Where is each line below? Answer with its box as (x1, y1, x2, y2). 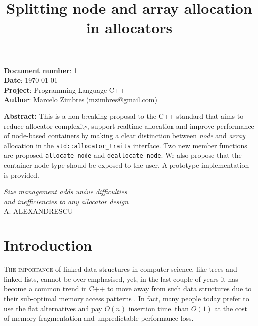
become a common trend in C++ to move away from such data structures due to (4, 283, 252, 294)
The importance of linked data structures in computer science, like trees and (4, 264, 237, 274)
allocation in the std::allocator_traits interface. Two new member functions (4, 140, 247, 150)
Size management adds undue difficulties (4, 186, 127, 197)
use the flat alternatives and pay (4, 303, 102, 313)
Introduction (4, 235, 92, 255)
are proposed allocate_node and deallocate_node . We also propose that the (4, 150, 242, 160)
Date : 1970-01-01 (4, 75, 58, 85)
